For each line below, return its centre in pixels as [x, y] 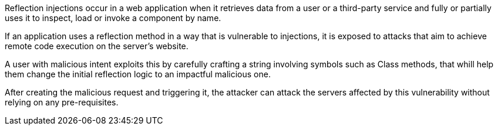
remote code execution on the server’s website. [97, 46]
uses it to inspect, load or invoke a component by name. [113, 18]
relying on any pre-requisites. [62, 102]
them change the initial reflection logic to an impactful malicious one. [138, 74]
